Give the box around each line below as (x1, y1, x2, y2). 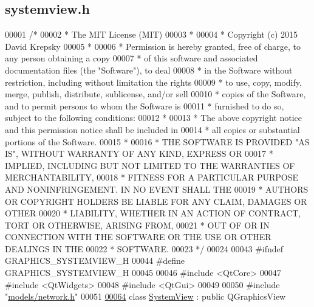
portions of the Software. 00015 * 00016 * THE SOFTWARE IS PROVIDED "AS (5, 135, 310, 148)
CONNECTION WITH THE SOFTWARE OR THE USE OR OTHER (5, 230, 271, 243)
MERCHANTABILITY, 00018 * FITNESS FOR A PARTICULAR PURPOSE (5, 171, 299, 184)
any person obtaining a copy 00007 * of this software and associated (5, 52, 258, 64)
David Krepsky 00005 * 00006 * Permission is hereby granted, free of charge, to (5, 40, 301, 52)
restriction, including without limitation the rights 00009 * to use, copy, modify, (5, 75, 302, 88)
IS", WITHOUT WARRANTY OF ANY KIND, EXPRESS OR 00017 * (5, 147, 273, 160)
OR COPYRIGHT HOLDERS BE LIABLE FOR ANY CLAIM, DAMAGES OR (5, 195, 307, 207)
